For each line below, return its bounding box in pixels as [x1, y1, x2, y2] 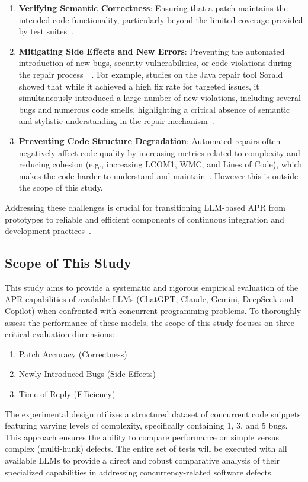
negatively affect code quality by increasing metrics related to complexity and [18, 146, 300, 158]
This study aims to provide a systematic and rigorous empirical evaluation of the [5, 281, 299, 293]
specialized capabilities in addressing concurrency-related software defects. [5, 465, 274, 478]
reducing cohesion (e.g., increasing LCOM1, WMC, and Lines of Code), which [18, 158, 303, 170]
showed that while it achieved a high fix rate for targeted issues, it [18, 80, 259, 92]
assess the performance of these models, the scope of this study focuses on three [5, 316, 294, 328]
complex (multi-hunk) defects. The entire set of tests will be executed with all [5, 442, 287, 455]
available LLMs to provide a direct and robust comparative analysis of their [5, 454, 280, 467]
